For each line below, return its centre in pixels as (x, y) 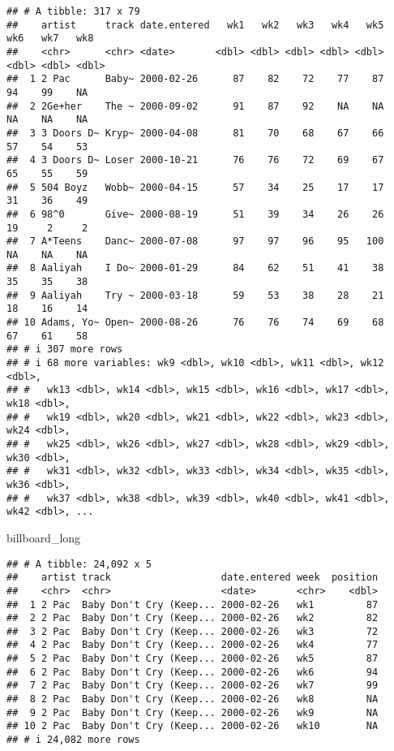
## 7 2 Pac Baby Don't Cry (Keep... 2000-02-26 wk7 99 (193, 686)
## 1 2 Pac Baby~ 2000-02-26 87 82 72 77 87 (195, 79)
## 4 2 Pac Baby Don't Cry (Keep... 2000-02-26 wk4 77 (193, 645)
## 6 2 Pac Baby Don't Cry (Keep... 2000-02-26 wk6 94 (193, 672)
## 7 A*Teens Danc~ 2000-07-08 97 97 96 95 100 (195, 242)
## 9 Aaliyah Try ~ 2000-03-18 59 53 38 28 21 (195, 295)
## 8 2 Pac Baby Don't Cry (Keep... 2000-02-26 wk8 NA (193, 699)
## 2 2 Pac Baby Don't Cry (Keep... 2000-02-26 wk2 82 (193, 618)
